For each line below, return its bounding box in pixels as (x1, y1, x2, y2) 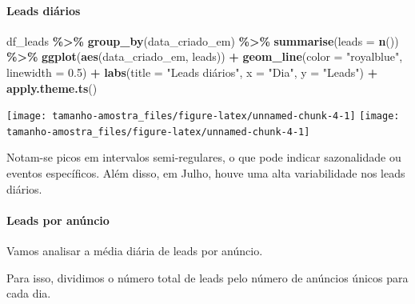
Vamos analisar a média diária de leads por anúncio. (6, 242, 263, 259)
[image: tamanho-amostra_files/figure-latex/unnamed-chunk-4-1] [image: (6, 110, 400, 122)
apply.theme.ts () (6, 79, 98, 96)
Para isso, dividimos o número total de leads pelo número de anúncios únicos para (6, 269, 409, 286)
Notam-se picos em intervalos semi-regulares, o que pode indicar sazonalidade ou (6, 149, 401, 166)
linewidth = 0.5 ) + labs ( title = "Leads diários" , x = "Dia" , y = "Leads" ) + (6, 63, 378, 80)
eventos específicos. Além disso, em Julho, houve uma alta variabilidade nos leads (6, 165, 405, 182)
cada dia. (6, 285, 51, 302)
